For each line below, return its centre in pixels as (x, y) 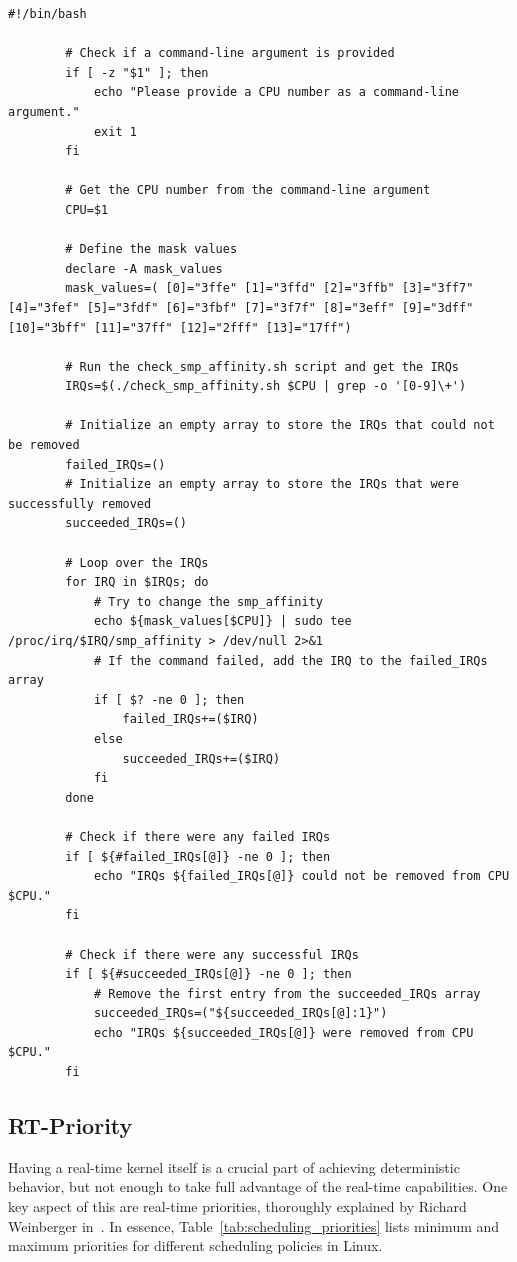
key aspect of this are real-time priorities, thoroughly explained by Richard (237, 1206)
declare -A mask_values (144, 268)
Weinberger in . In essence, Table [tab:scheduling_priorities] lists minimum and (254, 1225)
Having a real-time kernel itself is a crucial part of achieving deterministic (234, 1166)
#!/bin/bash (47, 14)
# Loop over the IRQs (137, 562)
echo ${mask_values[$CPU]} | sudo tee (222, 621)
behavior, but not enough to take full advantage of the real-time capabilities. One (258, 1186)
